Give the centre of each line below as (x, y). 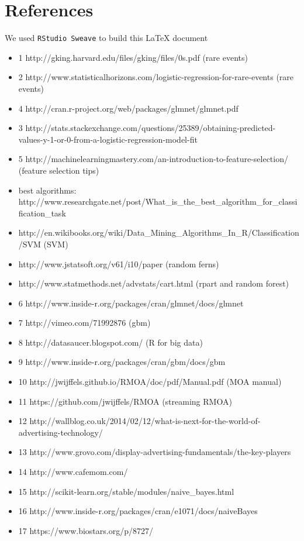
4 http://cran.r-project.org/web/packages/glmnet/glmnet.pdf (128, 108)
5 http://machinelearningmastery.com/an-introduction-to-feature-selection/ (153, 159)
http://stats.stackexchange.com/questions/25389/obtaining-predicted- (151, 128)
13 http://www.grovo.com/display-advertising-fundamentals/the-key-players (155, 452)
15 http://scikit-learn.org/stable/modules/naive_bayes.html (126, 491)
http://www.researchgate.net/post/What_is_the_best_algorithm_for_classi (158, 201)
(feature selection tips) (59, 170)
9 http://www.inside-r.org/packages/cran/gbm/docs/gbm (122, 362)
